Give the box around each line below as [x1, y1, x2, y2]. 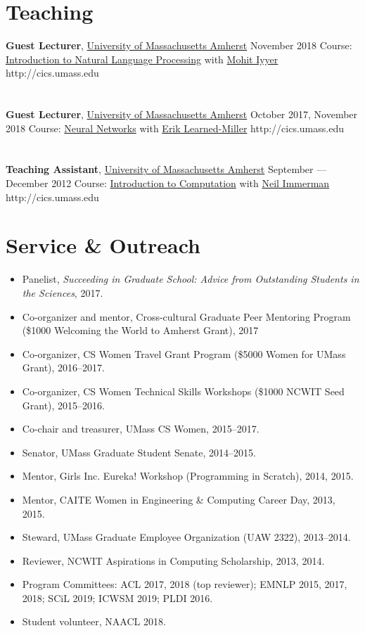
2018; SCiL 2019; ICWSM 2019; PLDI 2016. [22, 590, 213, 605]
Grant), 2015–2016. [22, 397, 105, 412]
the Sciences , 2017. [22, 285, 103, 300]
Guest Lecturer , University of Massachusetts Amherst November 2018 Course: [6, 38, 352, 53]
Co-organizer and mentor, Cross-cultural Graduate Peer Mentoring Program [22, 309, 351, 324]
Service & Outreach [6, 231, 200, 260]
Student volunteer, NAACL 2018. [22, 614, 166, 629]
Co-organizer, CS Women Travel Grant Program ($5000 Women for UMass [22, 346, 346, 361]
